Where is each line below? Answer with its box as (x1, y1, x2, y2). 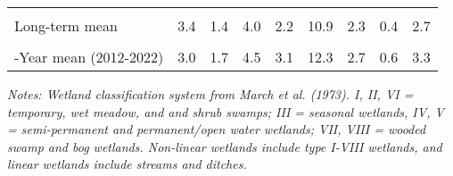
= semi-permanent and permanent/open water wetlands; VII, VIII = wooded (7, 120, 426, 138)
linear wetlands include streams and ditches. (7, 155, 247, 173)
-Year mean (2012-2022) (14, 46, 164, 67)
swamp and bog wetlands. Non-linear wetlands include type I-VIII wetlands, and (7, 137, 442, 155)
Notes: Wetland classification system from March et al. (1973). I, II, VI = (7, 85, 414, 103)
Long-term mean (14, 15, 118, 36)
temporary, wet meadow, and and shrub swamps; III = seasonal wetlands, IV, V (7, 102, 444, 121)
